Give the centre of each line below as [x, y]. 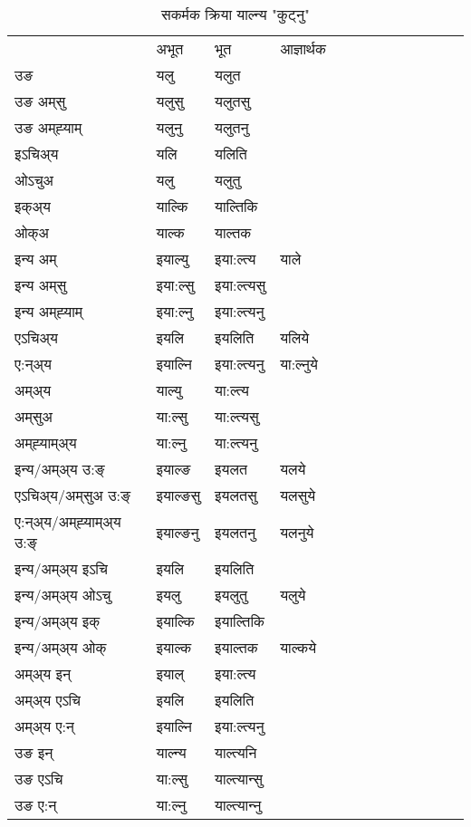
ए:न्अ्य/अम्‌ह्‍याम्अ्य [68, 521]
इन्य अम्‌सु [41, 285]
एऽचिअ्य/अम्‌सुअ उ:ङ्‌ [73, 495]
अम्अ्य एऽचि [48, 700]
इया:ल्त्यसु [240, 285]
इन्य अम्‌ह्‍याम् [49, 311]
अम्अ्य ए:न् [44, 726]
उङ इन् [34, 752]
